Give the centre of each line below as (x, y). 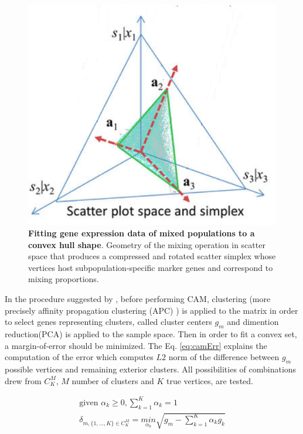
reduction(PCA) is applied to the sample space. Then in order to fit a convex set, (151, 334)
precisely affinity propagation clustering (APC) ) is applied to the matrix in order (151, 310)
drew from (23, 380)
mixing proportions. (64, 279)
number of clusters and (113, 380)
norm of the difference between (224, 357)
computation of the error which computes (79, 357)
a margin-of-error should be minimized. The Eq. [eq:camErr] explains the (136, 345)
